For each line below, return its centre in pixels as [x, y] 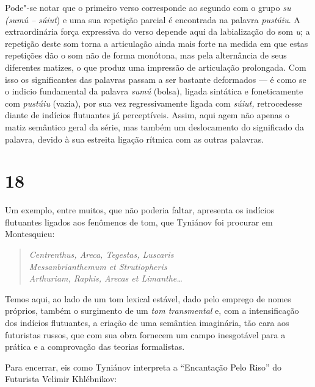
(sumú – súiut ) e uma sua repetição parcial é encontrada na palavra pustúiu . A [153, 19]
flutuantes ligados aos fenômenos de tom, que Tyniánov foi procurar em [139, 222]
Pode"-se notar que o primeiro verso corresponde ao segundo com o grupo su [148, 7]
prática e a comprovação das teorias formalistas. [95, 346]
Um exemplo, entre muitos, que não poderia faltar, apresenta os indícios [140, 210]
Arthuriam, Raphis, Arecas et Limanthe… [106, 278]
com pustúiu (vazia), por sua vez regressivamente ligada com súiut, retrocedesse [154, 103]
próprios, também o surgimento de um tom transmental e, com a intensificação [152, 311]
